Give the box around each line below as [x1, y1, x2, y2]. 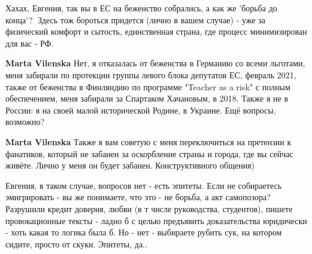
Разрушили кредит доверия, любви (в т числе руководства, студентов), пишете [5, 202, 293, 215]
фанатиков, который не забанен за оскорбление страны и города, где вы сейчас [5, 147, 293, 160]
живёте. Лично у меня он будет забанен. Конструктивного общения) [5, 159, 255, 172]
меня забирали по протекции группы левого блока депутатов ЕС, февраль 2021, [5, 68, 296, 81]
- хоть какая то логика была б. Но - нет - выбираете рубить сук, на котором [5, 226, 282, 238]
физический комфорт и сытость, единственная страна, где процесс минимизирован [5, 25, 307, 38]
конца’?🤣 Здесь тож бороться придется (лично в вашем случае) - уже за [5, 13, 265, 26]
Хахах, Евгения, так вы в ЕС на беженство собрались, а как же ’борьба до [5, 2, 277, 14]
